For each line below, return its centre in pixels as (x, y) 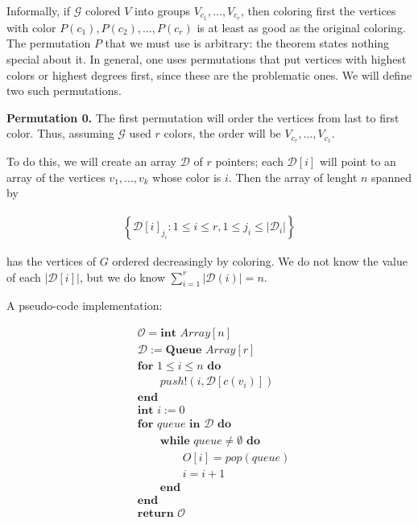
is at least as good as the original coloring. (301, 27)
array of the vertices (56, 177)
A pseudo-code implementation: (85, 305)
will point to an (358, 161)
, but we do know (122, 276)
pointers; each (249, 161)
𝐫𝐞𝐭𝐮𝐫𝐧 (155, 514)
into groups (163, 10)
